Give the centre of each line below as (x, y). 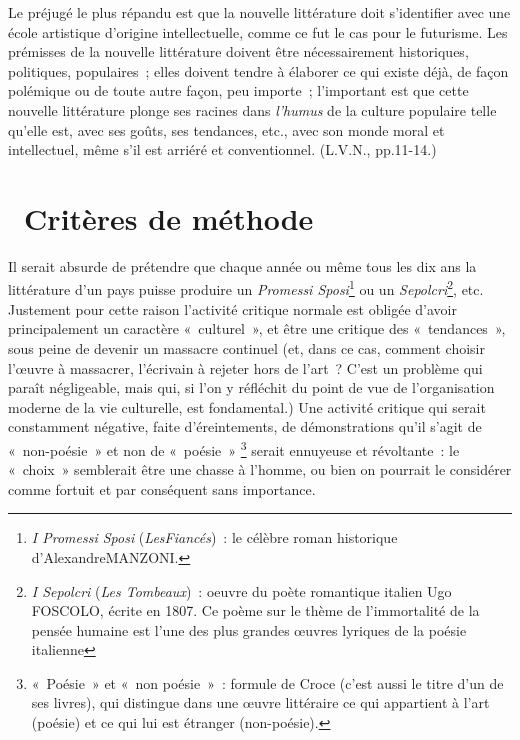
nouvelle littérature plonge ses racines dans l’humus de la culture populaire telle (252, 109)
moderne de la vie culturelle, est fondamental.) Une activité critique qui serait (247, 406)
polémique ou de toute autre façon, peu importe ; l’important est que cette (238, 90)
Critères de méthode (169, 217)
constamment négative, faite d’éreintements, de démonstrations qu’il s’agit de (245, 426)
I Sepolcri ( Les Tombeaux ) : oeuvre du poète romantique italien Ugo (241, 590)
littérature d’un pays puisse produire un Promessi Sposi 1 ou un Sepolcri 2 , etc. (246, 288)
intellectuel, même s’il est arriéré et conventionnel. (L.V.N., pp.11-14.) (222, 149)
